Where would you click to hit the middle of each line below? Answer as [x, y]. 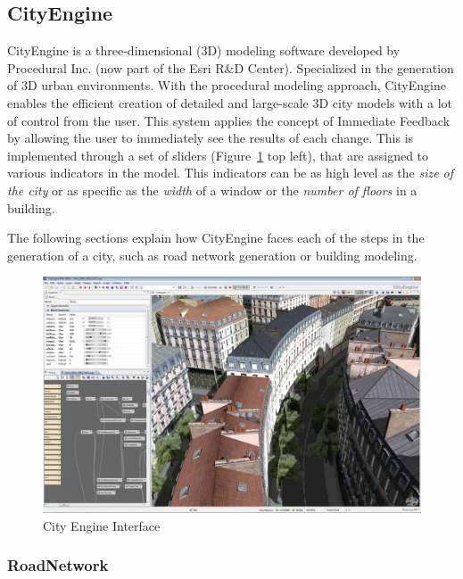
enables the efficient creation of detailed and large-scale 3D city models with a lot [230, 102]
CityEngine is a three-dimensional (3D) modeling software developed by [204, 50]
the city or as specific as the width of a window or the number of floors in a [212, 190]
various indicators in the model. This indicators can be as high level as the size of [231, 173]
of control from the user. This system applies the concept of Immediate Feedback [229, 120]
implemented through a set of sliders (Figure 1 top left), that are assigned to [218, 155]
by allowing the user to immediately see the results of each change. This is [211, 138]
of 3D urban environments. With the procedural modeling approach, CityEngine [227, 85]
